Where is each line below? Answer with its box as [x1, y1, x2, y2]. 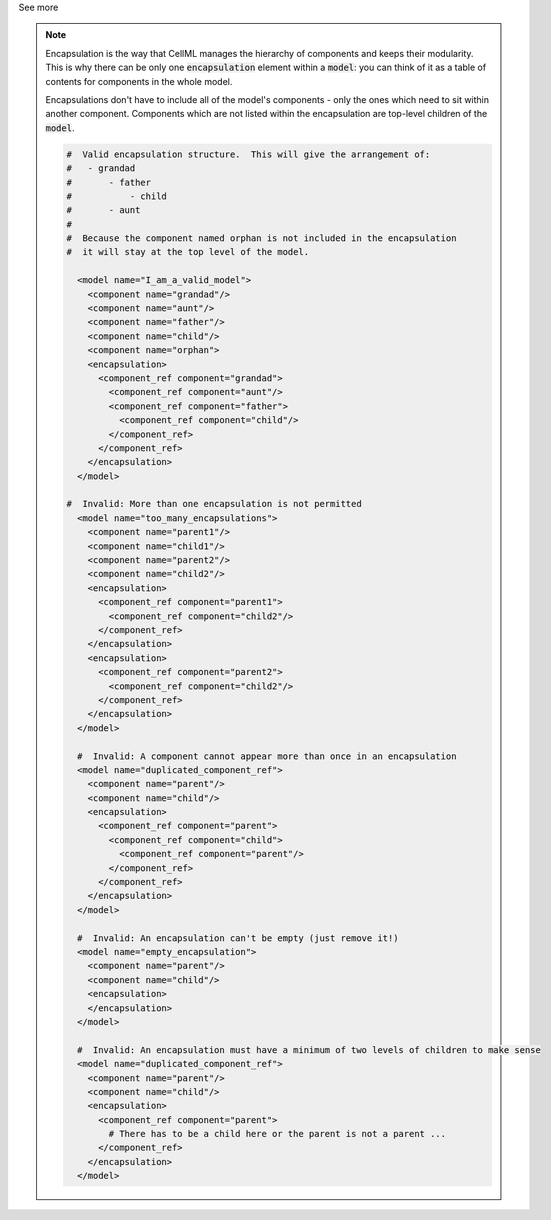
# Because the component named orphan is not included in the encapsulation [66, 233, 457, 244]
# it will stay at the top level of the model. [66, 246, 310, 258]
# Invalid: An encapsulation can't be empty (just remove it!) [76, 932, 399, 944]
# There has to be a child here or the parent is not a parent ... [108, 1128, 447, 1140]
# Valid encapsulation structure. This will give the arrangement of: [66, 148, 431, 160]
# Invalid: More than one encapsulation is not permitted [66, 498, 362, 510]
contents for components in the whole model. [45, 75, 233, 87]
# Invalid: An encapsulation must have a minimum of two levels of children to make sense [76, 1044, 542, 1055]
